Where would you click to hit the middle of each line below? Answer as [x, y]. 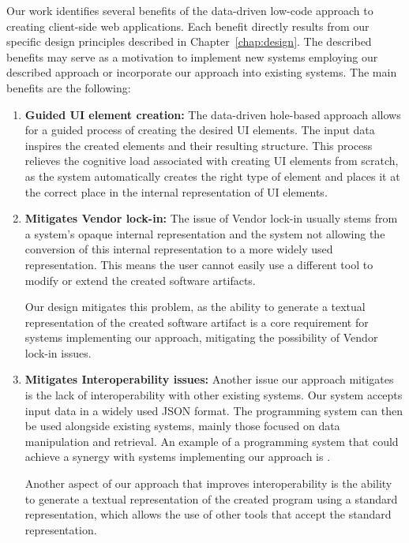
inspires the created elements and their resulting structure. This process [199, 145]
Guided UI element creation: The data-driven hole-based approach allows [213, 114]
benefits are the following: [69, 87]
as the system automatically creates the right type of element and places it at [212, 176]
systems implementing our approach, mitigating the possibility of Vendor [201, 337]
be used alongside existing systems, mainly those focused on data [182, 426]
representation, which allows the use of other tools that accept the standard [208, 514]
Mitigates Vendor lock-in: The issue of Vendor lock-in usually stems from [211, 218]
